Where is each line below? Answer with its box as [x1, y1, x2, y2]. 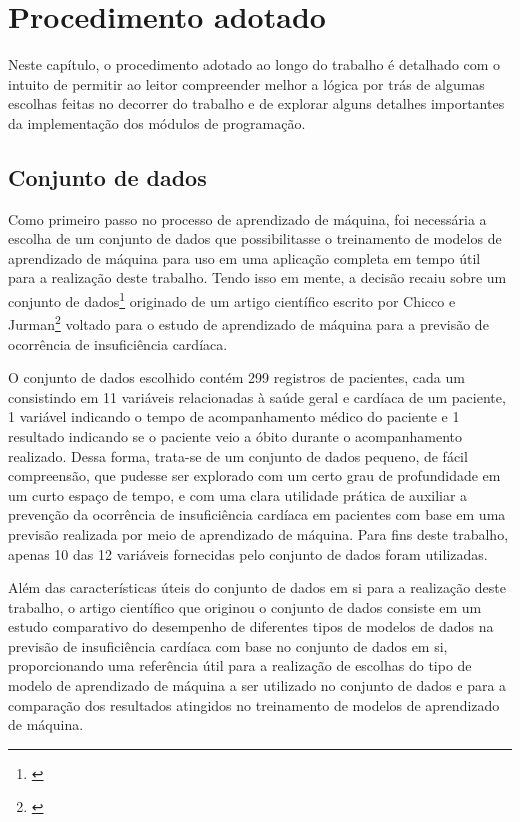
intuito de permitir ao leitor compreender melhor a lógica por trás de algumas [8, 73, 485, 94]
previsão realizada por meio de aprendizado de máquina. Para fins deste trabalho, [8, 523, 509, 544]
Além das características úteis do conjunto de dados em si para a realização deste [8, 577, 507, 598]
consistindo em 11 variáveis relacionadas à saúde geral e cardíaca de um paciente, [8, 386, 506, 407]
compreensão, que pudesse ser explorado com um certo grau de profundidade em [8, 465, 501, 486]
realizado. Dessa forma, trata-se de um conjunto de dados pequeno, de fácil [8, 445, 468, 466]
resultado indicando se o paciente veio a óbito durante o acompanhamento [8, 425, 463, 446]
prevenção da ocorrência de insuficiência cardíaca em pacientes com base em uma [8, 504, 506, 525]
